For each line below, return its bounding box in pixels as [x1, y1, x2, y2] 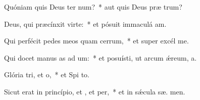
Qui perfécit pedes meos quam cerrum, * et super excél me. [4, 35, 189, 46]
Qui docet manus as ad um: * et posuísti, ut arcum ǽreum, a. [4, 52, 197, 63]
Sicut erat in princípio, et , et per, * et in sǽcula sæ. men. [4, 86, 185, 96]
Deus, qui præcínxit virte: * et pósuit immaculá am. [4, 18, 167, 29]
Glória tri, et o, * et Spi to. [4, 69, 89, 80]
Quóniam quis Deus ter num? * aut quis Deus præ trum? [4, 2, 182, 12]
